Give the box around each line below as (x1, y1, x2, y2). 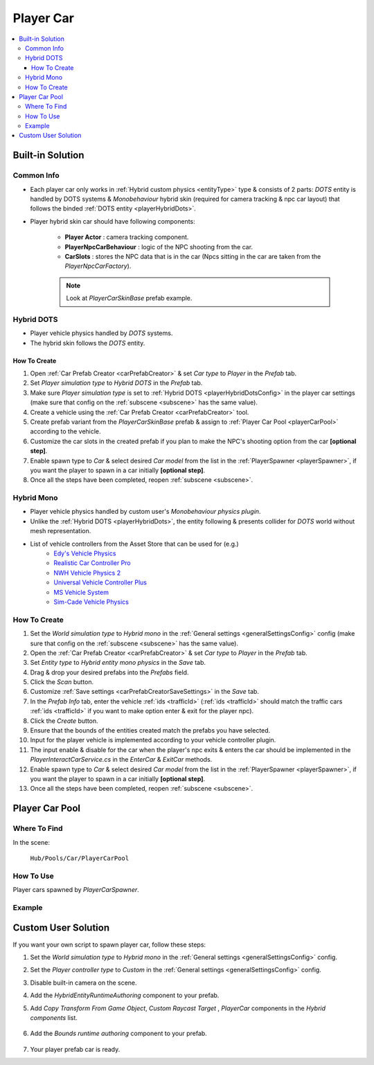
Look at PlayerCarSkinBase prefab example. (66, 294, 193, 303)
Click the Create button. (30, 717, 98, 725)
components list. (30, 1013, 78, 1021)
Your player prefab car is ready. (30, 1045, 121, 1053)
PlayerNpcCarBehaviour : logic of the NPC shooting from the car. (64, 242, 253, 251)
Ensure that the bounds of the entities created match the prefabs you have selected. (30, 726, 271, 735)
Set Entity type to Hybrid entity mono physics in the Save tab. (30, 659, 206, 667)
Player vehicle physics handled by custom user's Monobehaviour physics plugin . (30, 508, 261, 516)
